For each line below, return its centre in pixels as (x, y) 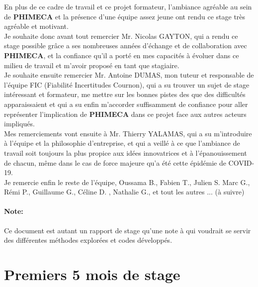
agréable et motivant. (36, 26)
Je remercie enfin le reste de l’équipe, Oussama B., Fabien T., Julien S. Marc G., (127, 182)
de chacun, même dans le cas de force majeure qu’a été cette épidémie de (115, 162)
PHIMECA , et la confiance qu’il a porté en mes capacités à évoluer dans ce (122, 55)
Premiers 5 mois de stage (92, 274)
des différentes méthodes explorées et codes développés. (88, 240)
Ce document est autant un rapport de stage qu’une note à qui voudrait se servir (128, 230)
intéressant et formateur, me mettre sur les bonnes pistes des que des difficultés (125, 94)
